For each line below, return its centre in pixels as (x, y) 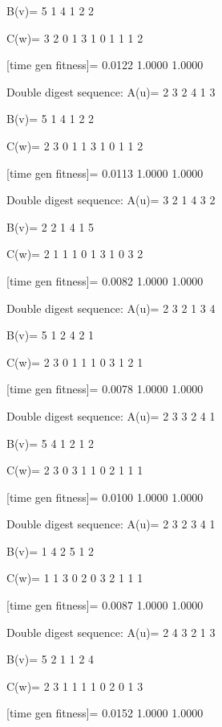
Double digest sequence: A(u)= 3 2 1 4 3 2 (111, 200)
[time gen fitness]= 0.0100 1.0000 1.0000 (105, 497)
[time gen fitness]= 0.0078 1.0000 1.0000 (105, 389)
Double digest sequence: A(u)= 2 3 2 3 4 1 (111, 524)
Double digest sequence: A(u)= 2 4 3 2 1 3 (111, 632)
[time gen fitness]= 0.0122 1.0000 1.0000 (105, 65)
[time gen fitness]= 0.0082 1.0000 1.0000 (105, 280)
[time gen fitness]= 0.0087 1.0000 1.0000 (105, 605)
